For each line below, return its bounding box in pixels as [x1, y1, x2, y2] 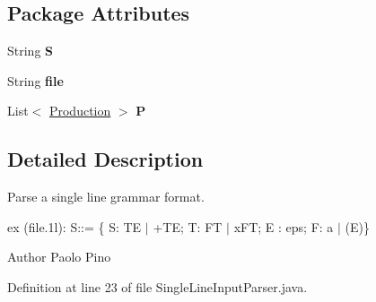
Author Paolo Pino [7, 247, 111, 266]
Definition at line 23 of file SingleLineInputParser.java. [7, 277, 308, 296]
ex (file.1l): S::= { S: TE [7, 217, 142, 236]
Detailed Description [7, 145, 204, 173]
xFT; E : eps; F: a [233, 217, 334, 236]
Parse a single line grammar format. [7, 187, 205, 206]
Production [48, 101, 111, 120]
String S [7, 41, 54, 60]
